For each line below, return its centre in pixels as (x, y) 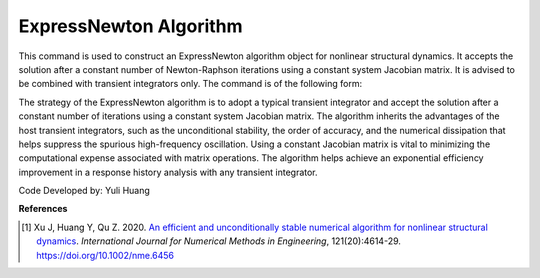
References (43, 209)
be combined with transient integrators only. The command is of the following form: (190, 84)
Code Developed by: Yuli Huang (84, 191)
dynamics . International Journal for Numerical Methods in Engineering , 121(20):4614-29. (219, 241)
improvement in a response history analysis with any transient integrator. (168, 172)
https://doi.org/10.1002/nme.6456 (105, 255)
